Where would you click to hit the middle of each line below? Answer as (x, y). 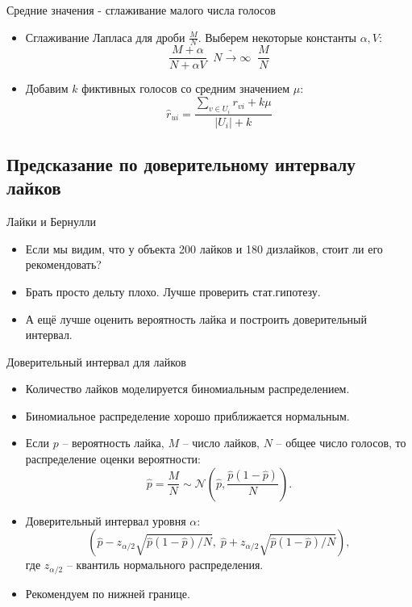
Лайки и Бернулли (51, 222)
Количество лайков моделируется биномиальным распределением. (187, 389)
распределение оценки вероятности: (113, 459)
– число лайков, (221, 443)
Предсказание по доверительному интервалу (181, 163)
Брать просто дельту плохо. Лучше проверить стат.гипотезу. (173, 291)
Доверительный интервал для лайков (96, 361)
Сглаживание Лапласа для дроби (105, 37)
